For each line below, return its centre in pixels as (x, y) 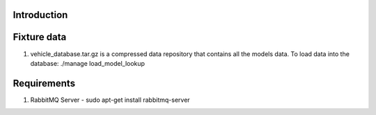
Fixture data (40, 37)
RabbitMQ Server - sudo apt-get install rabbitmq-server (110, 100)
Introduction (40, 15)
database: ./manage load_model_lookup (88, 63)
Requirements (44, 83)
